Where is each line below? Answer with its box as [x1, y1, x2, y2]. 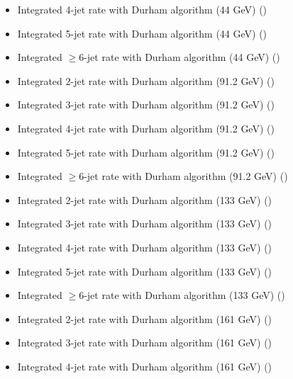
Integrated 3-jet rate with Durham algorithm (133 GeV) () [17, 216, 272, 231]
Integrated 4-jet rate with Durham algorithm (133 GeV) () [17, 239, 272, 254]
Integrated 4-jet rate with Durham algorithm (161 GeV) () [17, 358, 272, 373]
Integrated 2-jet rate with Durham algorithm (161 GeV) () [17, 311, 272, 326]
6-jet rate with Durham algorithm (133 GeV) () [79, 288, 285, 302]
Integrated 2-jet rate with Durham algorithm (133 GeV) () [17, 192, 272, 207]
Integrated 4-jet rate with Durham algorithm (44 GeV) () [17, 2, 267, 16]
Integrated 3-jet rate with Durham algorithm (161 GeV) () [17, 335, 272, 350]
